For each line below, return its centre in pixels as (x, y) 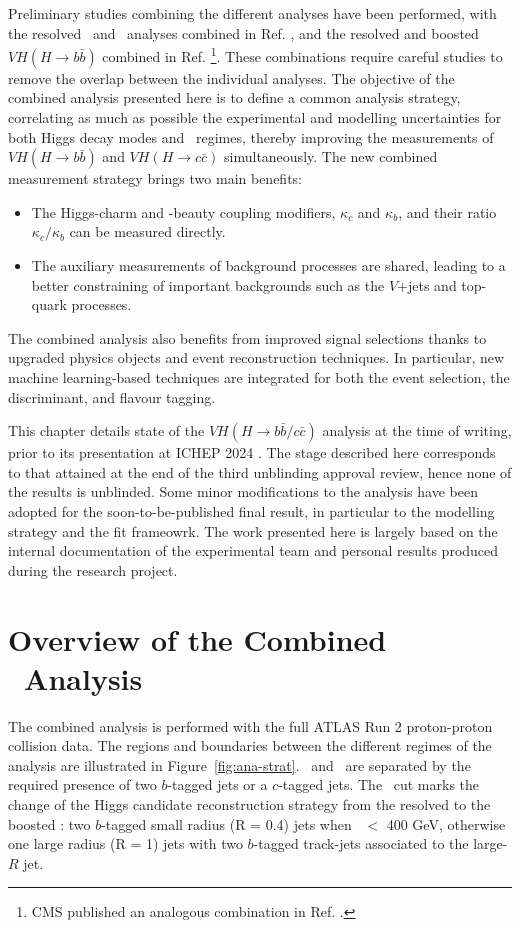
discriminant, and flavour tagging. (112, 396)
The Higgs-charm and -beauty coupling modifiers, (183, 211)
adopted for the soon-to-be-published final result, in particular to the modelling (251, 510)
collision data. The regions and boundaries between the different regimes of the (250, 745)
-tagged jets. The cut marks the (379, 784)
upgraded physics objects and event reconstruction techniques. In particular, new (256, 357)
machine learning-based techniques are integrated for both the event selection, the (259, 376)
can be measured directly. (147, 231)
